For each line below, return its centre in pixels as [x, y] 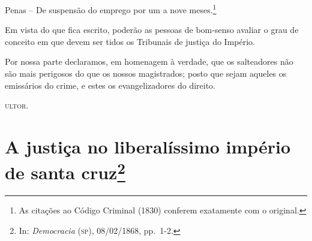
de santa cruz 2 [65, 171]
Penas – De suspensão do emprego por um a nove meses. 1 [111, 9]
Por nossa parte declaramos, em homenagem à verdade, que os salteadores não [149, 61]
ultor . [17, 105]
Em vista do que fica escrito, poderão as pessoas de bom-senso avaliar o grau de [152, 30]
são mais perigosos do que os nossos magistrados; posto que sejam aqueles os [146, 73]
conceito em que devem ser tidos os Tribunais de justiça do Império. [130, 41]
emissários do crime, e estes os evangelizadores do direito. [110, 85]
